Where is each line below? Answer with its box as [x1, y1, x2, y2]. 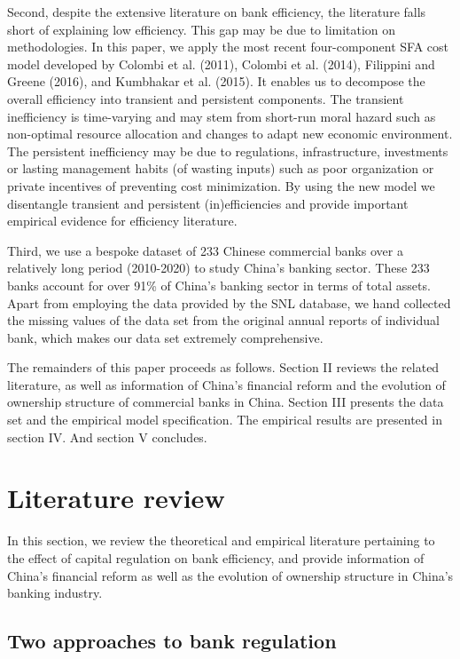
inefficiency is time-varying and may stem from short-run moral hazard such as [7, 107, 436, 125]
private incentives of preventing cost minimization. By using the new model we [7, 176, 435, 195]
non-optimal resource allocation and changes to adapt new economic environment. [7, 124, 453, 143]
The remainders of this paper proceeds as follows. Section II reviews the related [7, 358, 440, 377]
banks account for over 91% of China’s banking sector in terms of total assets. [7, 275, 431, 294]
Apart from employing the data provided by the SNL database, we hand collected [7, 293, 451, 312]
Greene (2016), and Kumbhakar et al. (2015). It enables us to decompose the [7, 72, 425, 91]
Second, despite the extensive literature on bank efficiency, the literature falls [7, 3, 426, 20]
